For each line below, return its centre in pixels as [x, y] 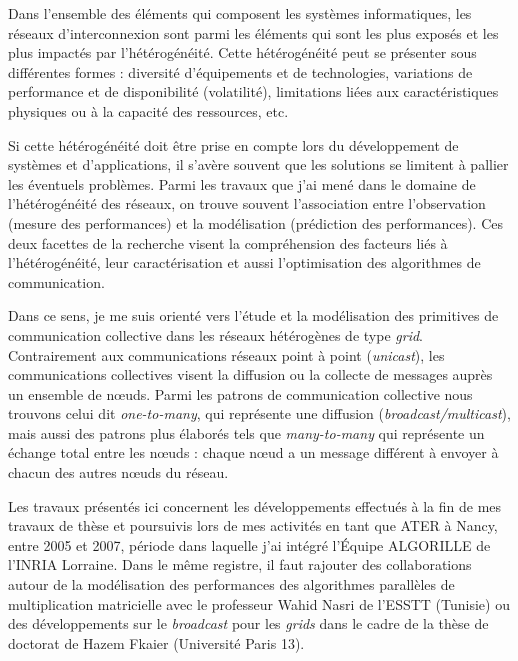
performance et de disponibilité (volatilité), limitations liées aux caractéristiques [253, 91]
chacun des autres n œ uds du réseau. [118, 472]
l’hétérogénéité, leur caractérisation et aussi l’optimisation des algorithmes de [244, 262]
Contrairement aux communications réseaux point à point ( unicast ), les [226, 354]
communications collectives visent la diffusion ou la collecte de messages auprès [250, 374]
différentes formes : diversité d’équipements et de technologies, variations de [240, 71]
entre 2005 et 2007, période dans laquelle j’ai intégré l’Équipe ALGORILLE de [249, 544]
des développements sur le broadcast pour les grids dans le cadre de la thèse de [248, 623]
